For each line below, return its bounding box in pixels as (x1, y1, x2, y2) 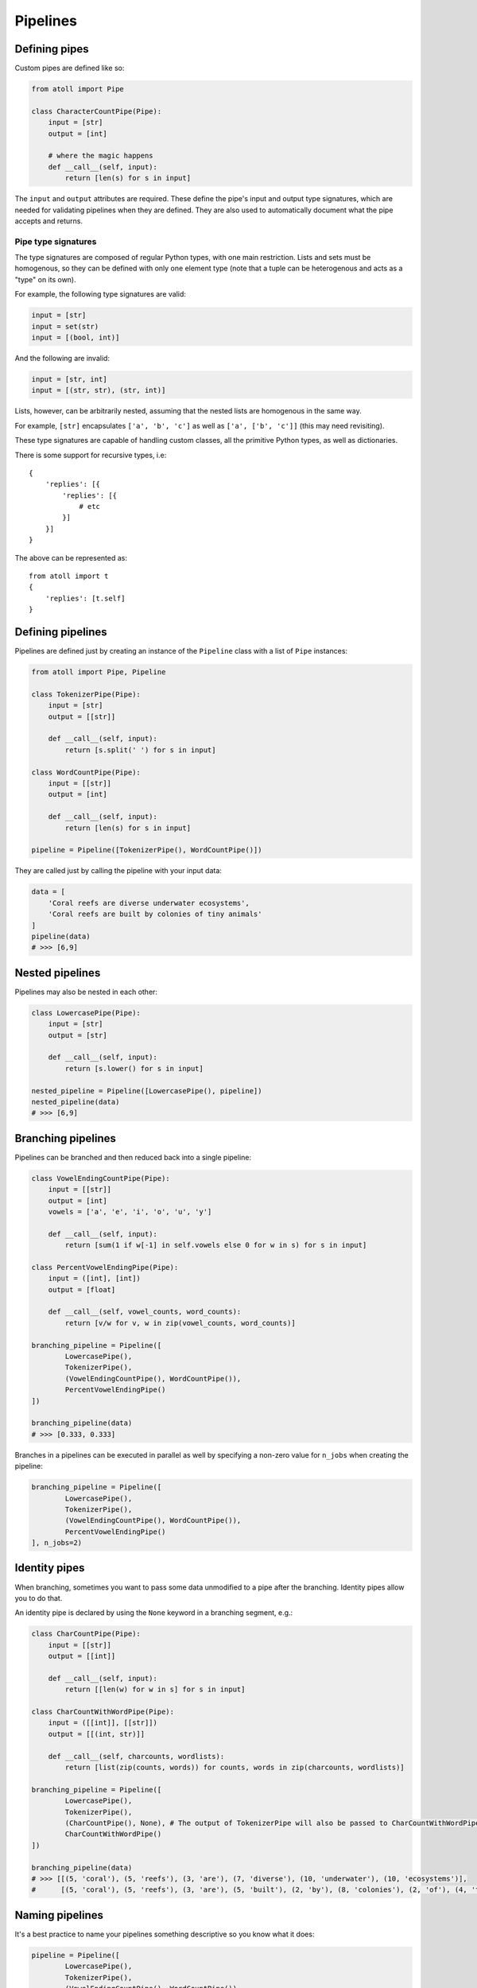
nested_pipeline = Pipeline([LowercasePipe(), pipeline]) (31, 1086, 262, 1095)
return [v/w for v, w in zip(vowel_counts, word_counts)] (64, 1318, 296, 1327)
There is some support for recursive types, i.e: (14, 450, 167, 460)
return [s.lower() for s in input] (64, 1064, 204, 1073)
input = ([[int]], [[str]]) (48, 1718, 158, 1727)
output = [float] (48, 1285, 116, 1294)
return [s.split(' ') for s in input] (64, 745, 216, 755)
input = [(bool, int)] (31, 333, 120, 342)
